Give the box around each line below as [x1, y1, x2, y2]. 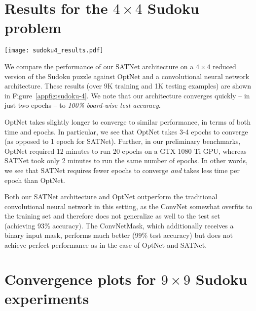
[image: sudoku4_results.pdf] [4, 47, 104, 54]
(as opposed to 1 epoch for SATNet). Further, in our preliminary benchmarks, [4, 136, 241, 146]
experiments [4, 288, 89, 309]
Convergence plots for [4, 268, 156, 289]
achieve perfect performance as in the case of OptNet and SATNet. [4, 240, 207, 250]
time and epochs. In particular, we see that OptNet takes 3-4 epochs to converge [4, 126, 248, 136]
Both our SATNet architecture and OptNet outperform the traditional [4, 191, 218, 202]
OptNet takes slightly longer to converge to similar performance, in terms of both [4, 116, 251, 127]
